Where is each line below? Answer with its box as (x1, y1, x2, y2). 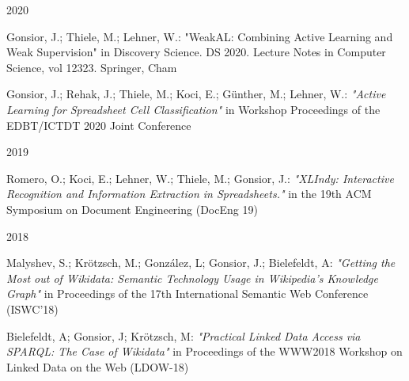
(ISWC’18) (6, 300, 59, 317)
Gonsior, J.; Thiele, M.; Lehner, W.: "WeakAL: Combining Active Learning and (6, 28, 393, 44)
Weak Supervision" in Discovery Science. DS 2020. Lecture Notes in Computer (6, 44, 386, 60)
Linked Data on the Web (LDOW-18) (6, 358, 189, 375)
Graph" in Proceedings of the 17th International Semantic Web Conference (6, 285, 369, 302)
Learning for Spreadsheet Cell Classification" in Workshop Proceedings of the (6, 101, 381, 117)
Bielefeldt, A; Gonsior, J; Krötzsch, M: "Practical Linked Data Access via (6, 327, 361, 344)
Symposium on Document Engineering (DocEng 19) (6, 200, 258, 217)
